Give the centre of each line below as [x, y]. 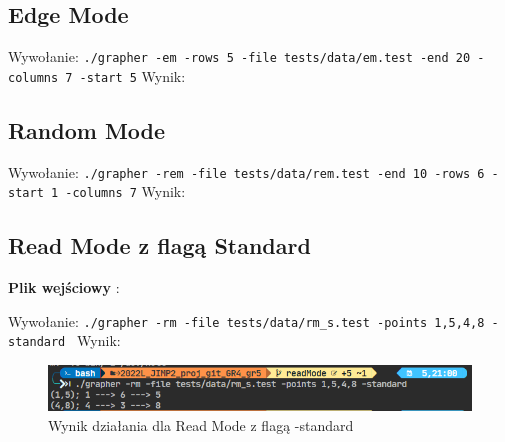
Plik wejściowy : [64, 287]
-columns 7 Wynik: [125, 191]
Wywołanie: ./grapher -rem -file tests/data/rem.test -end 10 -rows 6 [246, 171]
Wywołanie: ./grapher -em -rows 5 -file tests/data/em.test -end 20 [239, 56]
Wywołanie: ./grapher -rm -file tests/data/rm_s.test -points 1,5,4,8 [246, 320]
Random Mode [87, 129]
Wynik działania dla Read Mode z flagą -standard [201, 424]
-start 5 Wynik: [132, 75]
